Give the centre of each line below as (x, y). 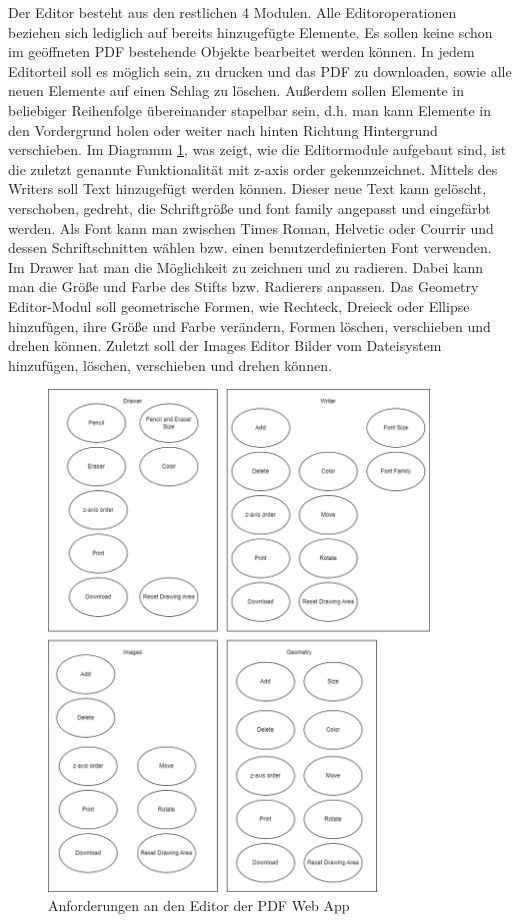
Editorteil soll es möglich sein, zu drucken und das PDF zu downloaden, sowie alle (260, 70)
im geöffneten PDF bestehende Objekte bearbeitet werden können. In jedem (241, 51)
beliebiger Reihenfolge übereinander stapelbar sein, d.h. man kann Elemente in (249, 109)
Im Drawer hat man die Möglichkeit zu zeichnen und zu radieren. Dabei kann (245, 266)
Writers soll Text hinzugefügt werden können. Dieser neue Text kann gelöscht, (247, 188)
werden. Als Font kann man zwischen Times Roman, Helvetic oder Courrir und (251, 227)
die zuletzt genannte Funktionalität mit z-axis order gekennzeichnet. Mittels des (253, 168)
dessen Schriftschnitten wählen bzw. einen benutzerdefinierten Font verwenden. (250, 247)
